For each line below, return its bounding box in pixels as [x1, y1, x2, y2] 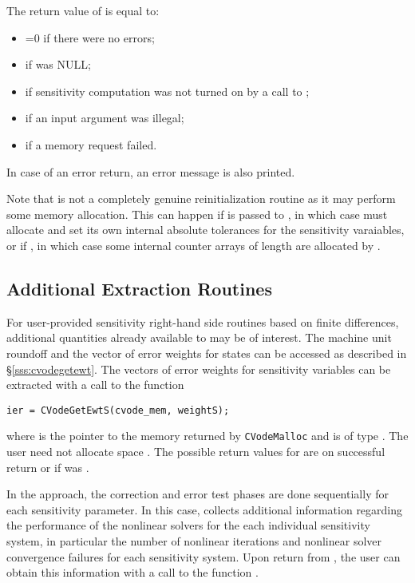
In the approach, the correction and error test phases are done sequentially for [6, 486, 389, 502]
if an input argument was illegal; [25, 109, 184, 126]
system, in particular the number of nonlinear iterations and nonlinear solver [6, 532, 382, 549]
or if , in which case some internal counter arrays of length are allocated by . [6, 236, 381, 253]
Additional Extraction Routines [6, 276, 272, 300]
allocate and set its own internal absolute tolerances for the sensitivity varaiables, [6, 221, 405, 238]
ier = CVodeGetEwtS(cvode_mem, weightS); [6, 404, 230, 416]
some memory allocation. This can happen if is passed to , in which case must [6, 205, 388, 222]
